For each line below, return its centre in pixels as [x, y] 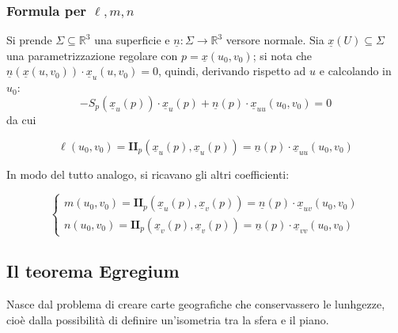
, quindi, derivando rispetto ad [232, 71]
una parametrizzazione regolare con [92, 55]
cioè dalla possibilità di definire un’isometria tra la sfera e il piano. [168, 319]
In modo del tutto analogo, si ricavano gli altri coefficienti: [148, 174]
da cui [21, 120]
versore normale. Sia [275, 40]
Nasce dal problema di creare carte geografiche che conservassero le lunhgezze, [196, 303]
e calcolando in [355, 71]
